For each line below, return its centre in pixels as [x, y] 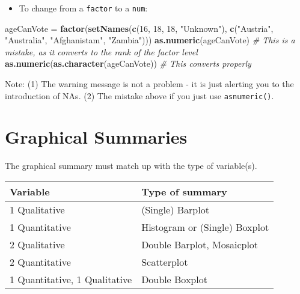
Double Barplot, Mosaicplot [200, 244]
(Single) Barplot [175, 210]
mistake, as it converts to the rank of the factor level [101, 51]
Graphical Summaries [96, 137]
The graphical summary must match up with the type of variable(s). [131, 166]
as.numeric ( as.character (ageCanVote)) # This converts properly [128, 63]
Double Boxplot [174, 279]
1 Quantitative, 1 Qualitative [71, 279]
